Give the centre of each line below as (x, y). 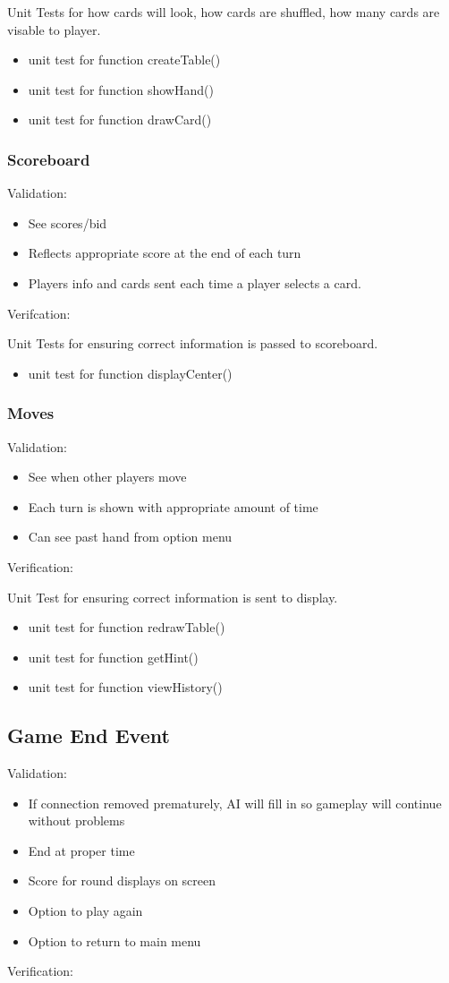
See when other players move (107, 477)
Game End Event (89, 735)
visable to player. (54, 29)
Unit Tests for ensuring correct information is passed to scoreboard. (193, 343)
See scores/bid (68, 222)
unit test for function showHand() (121, 89)
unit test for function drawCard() (120, 120)
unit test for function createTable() (124, 60)
